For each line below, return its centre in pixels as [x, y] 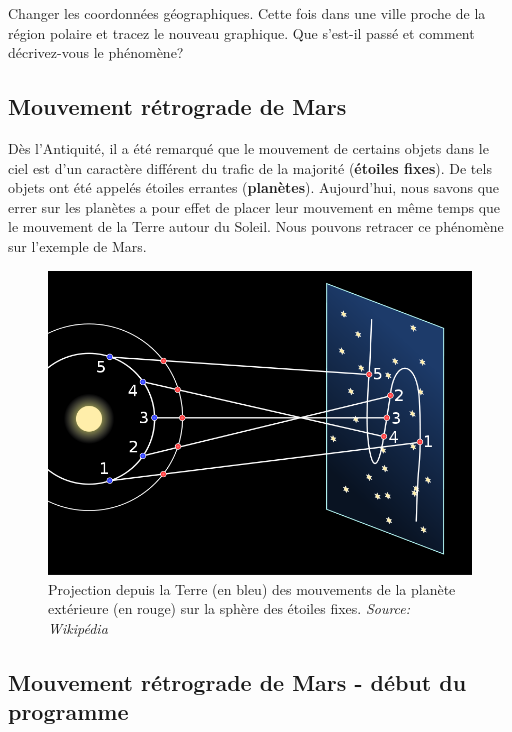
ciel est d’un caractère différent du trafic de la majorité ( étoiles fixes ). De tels [250, 167]
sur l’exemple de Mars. [77, 245]
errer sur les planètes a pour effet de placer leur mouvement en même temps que [254, 206]
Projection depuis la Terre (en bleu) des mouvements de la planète [252, 588]
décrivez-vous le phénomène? [96, 52]
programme [68, 711]
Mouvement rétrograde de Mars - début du [237, 682]
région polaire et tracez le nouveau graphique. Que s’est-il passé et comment [241, 32]
